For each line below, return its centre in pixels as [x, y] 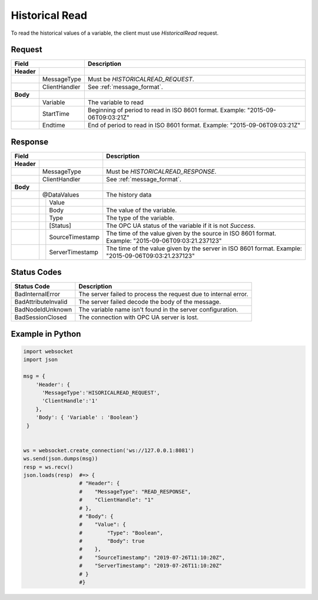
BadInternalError [37, 294]
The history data [129, 194]
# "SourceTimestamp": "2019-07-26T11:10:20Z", [152, 557]
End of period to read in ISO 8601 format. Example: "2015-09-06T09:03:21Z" [194, 125]
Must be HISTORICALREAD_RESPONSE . [161, 171]
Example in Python [46, 334]
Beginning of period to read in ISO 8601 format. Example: [167, 110]
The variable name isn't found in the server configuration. [158, 310]
